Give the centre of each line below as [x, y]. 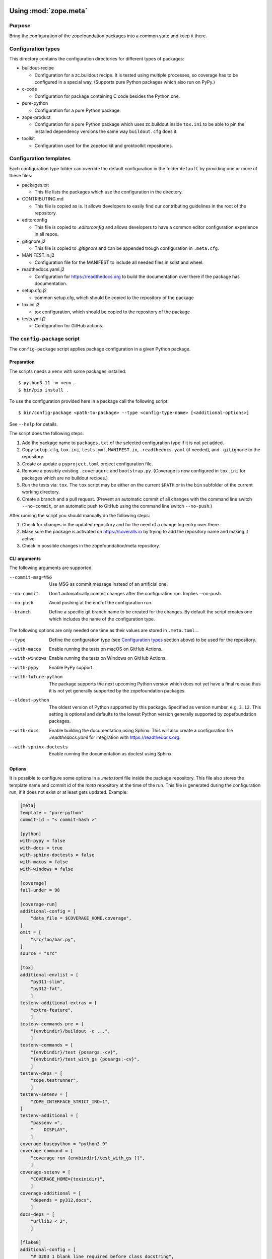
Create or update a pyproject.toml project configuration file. [87, 464]
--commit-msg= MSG [31, 577]
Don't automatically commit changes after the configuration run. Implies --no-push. [135, 593]
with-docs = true [41, 848]
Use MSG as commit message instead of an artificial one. [109, 584]
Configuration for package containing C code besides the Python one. [107, 96]
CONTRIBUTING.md [43, 199]
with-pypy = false [43, 841]
